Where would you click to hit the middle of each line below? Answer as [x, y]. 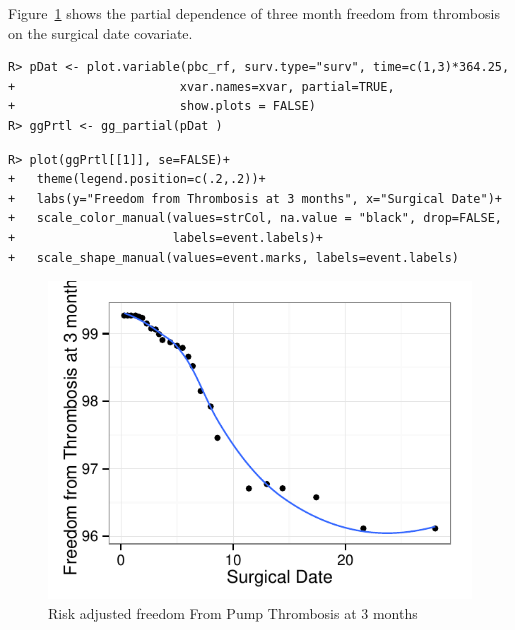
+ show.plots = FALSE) [162, 106]
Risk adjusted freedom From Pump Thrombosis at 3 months [233, 612]
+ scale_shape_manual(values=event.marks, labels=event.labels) [234, 257]
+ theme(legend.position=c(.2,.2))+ [137, 179]
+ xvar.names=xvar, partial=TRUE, [201, 86]
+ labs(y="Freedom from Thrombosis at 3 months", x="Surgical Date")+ [255, 198]
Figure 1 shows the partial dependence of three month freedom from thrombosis [254, 13]
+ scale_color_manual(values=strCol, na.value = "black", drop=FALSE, [255, 218]
